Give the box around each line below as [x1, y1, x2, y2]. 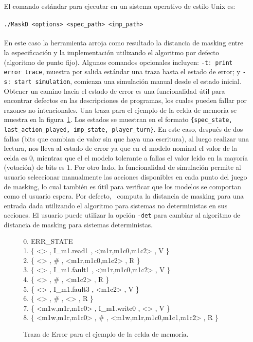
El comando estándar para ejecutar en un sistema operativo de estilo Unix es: [4, 1, 235, 11]
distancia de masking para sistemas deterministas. [4, 220, 153, 230]
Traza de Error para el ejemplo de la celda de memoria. [23, 329, 189, 339]
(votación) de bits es [4, 162, 65, 172]
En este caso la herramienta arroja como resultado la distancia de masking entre [4, 38, 243, 48]
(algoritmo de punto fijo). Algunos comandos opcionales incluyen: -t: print [4, 57, 233, 67]
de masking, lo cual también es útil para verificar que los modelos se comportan [4, 181, 241, 191]
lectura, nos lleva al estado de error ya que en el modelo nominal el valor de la [4, 143, 237, 153]
